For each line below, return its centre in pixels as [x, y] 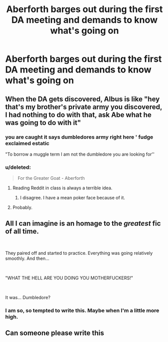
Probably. [22, 208]
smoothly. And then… [27, 258]
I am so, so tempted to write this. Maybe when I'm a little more [82, 310]
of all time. [22, 231]
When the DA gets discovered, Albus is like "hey [82, 99]
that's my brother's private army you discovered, [84, 107]
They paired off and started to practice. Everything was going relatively [79, 253]
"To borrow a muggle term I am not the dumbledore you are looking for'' [80, 154]
